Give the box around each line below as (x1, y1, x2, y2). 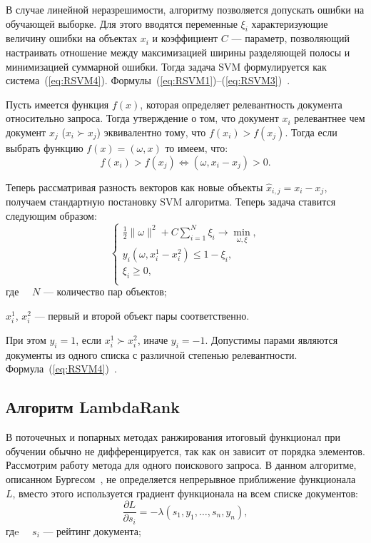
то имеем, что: (165, 140, 228, 155)
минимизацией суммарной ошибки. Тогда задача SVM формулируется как (6, 59, 327, 73)
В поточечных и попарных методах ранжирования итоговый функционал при (6, 430, 340, 445)
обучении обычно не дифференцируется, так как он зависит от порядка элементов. (6, 443, 365, 458)
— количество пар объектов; (43, 284, 167, 299)
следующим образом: (6, 208, 97, 223)
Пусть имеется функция (6, 96, 109, 111)
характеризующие (251, 16, 328, 31)
